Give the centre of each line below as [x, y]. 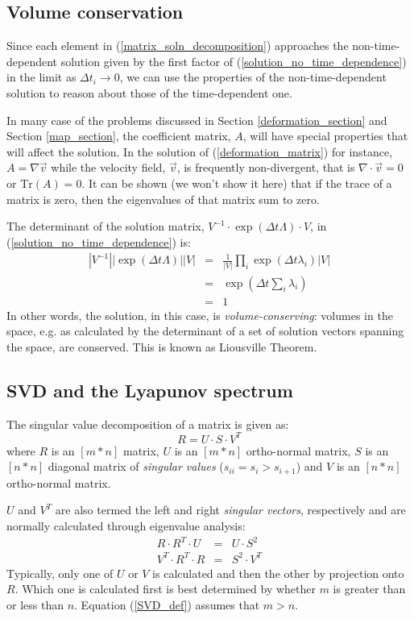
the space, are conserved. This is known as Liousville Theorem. [162, 346]
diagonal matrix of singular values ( [136, 466]
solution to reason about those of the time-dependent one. [149, 92]
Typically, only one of [60, 573]
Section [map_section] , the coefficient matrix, [119, 136]
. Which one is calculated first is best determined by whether [165, 589]
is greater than [369, 589]
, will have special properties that [325, 136]
